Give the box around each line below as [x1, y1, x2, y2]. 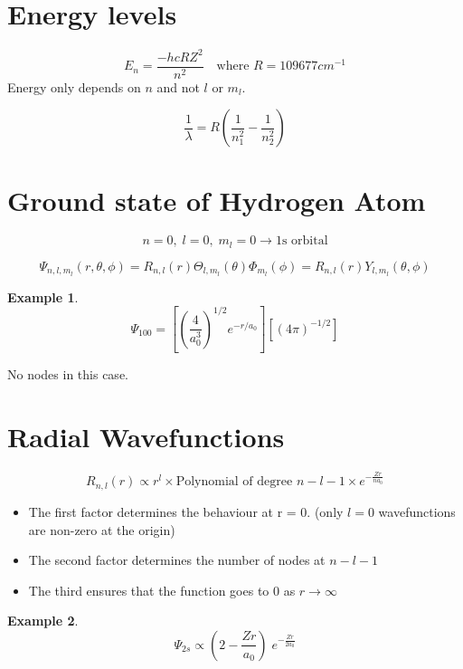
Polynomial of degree [175, 475, 293, 489]
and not [156, 77, 200, 96]
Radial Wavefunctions [7, 418, 285, 455]
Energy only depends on [7, 77, 141, 96]
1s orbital [275, 234, 328, 248]
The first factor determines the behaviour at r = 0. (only [28, 502, 344, 521]
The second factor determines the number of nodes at [28, 550, 326, 569]
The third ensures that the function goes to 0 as [28, 580, 296, 599]
